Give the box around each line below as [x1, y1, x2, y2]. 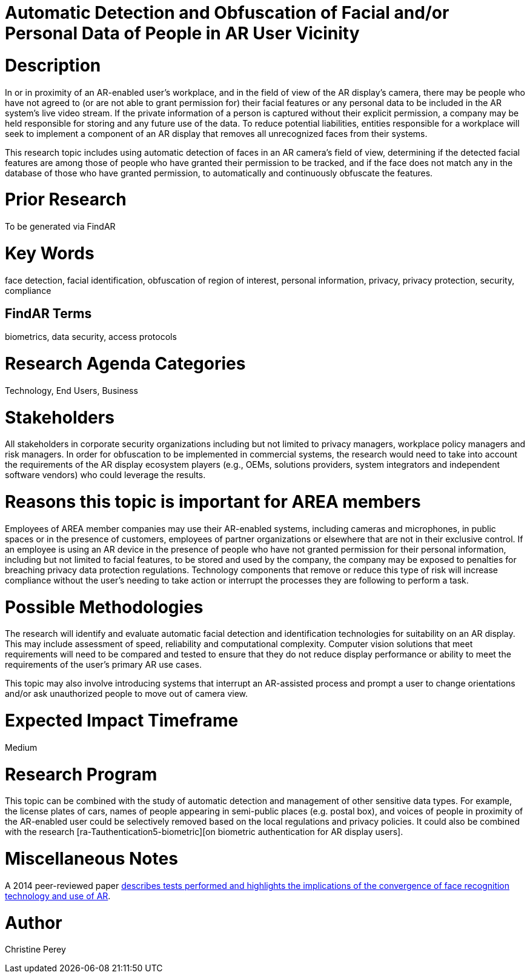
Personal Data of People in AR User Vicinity [5, 23, 360, 44]
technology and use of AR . [5, 890, 111, 901]
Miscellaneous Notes [5, 848, 178, 870]
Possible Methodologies [5, 596, 204, 617]
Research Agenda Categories [5, 353, 246, 374]
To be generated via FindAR [5, 221, 116, 231]
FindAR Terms [5, 305, 92, 321]
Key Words [5, 242, 94, 264]
